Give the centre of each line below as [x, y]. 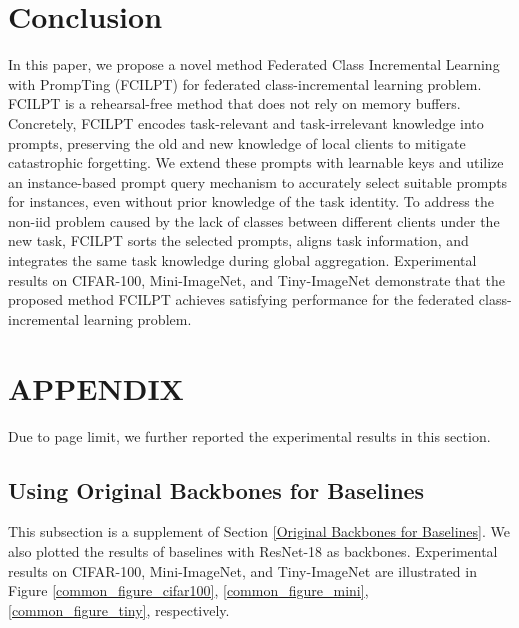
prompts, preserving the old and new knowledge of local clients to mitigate [237, 142]
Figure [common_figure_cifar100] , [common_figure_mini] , [188, 590]
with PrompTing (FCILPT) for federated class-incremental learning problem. [245, 83]
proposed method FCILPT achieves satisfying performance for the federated [241, 299]
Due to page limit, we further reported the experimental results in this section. [249, 435]
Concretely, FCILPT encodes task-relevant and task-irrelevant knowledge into [246, 122]
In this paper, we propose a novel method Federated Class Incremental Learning [254, 64]
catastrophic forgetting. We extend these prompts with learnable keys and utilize [256, 162]
